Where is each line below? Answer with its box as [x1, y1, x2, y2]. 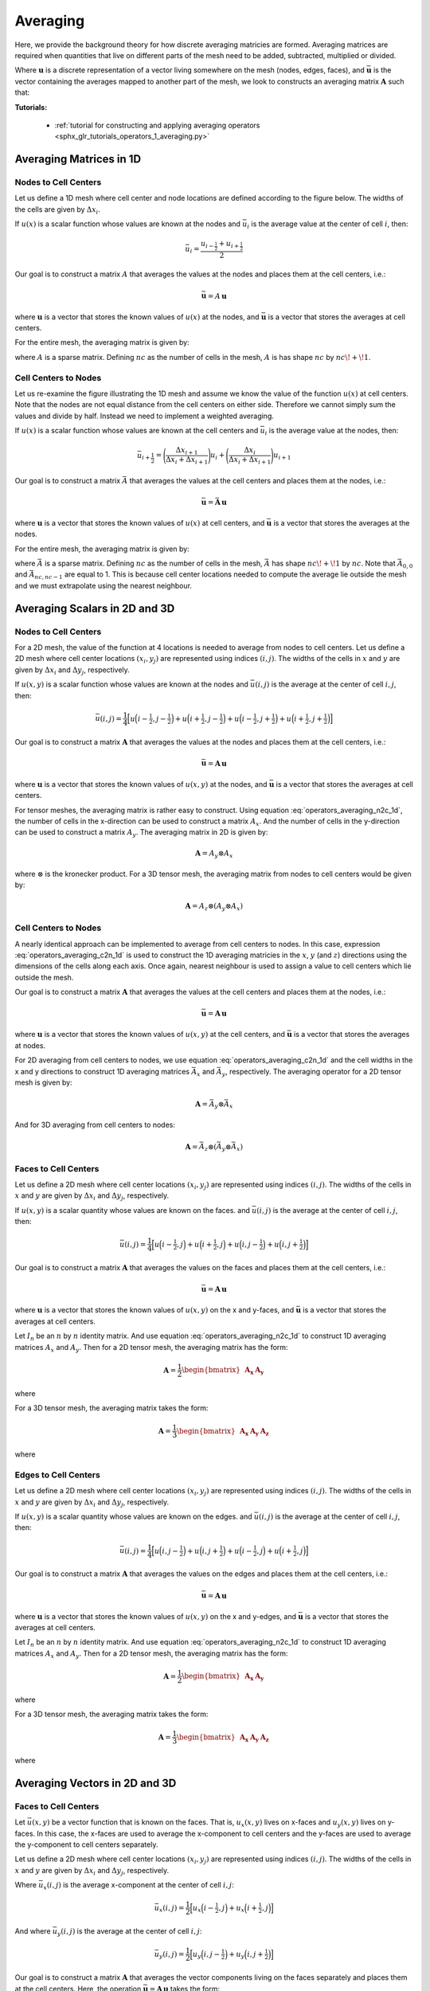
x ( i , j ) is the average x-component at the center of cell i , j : [43, 1880, 234, 1891]
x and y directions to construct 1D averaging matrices [14, 1066, 190, 1076]
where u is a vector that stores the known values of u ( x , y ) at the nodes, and [14, 779, 268, 788]
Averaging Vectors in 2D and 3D [14, 1776, 177, 1790]
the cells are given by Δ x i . [14, 204, 101, 216]
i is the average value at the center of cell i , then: [247, 219, 408, 231]
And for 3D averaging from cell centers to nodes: [14, 1120, 175, 1130]
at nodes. [14, 1040, 46, 1050]
